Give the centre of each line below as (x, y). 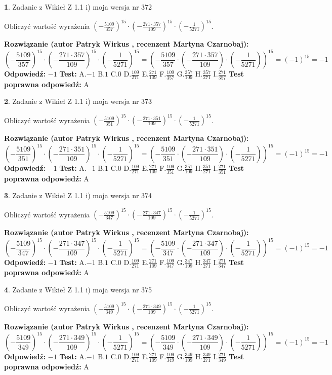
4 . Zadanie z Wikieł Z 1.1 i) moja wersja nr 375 (78, 289)
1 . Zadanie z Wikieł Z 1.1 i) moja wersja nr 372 (78, 7)
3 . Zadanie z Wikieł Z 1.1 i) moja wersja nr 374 (78, 195)
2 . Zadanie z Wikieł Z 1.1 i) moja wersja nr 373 (78, 101)
